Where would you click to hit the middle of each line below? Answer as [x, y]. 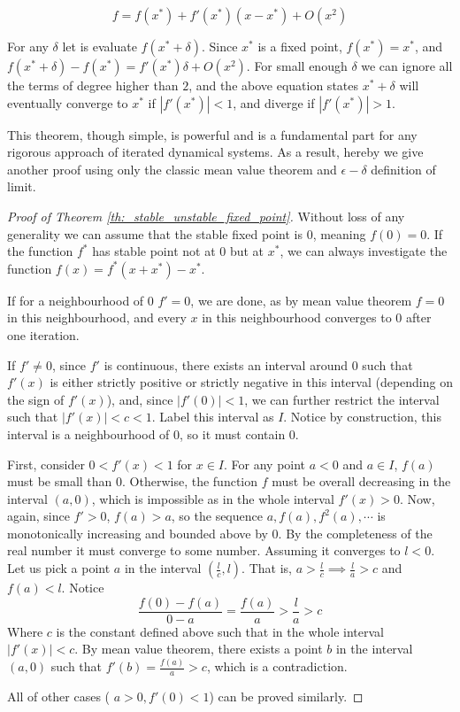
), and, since [140, 399]
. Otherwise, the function [190, 481]
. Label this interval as [213, 417]
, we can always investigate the [364, 251]
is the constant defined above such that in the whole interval [220, 631]
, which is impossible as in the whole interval [213, 498]
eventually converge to [68, 102]
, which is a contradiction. [277, 666]
